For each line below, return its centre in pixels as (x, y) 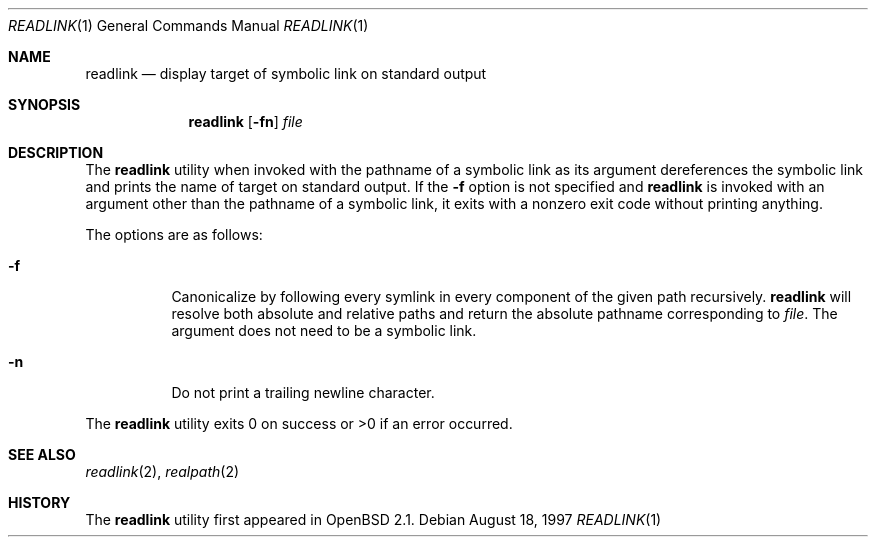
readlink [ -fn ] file (245, 121)
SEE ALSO (42, 454)
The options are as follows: (174, 234)
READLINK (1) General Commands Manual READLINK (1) (188, 25)
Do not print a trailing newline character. (303, 392)
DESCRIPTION (56, 152)
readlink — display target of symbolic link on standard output (286, 73)
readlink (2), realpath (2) (162, 471)
